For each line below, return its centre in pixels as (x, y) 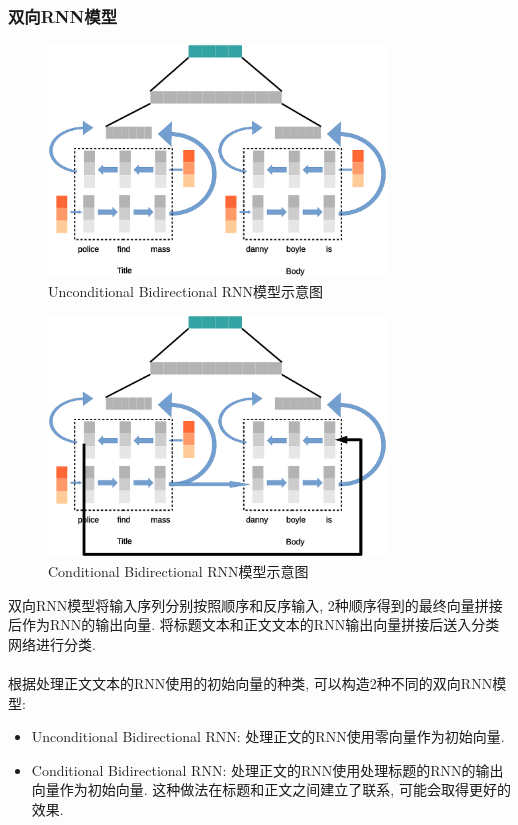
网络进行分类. (52, 643)
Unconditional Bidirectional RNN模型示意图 (186, 290)
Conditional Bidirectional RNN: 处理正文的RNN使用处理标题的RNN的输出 (267, 769)
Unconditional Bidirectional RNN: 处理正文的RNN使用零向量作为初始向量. (268, 736)
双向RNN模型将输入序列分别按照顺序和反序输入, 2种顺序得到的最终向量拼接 (255, 604)
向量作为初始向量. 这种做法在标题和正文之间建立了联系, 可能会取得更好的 (271, 789)
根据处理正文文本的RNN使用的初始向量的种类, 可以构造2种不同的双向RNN (250, 682)
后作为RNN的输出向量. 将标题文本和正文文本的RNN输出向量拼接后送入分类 (254, 624)
